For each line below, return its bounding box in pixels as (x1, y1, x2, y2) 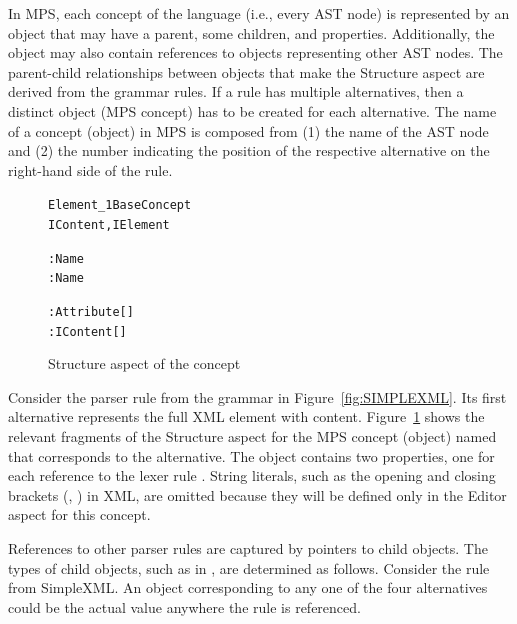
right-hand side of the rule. (8, 159, 173, 180)
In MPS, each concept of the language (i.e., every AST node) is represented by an (8, 3, 510, 23)
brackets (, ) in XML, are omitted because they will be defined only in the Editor (8, 484, 507, 505)
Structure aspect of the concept (48, 353, 241, 374)
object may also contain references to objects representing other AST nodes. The (8, 42, 503, 63)
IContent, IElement (48, 218, 170, 232)
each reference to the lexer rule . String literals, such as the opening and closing (8, 465, 496, 486)
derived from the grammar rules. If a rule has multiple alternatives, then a (8, 81, 464, 102)
